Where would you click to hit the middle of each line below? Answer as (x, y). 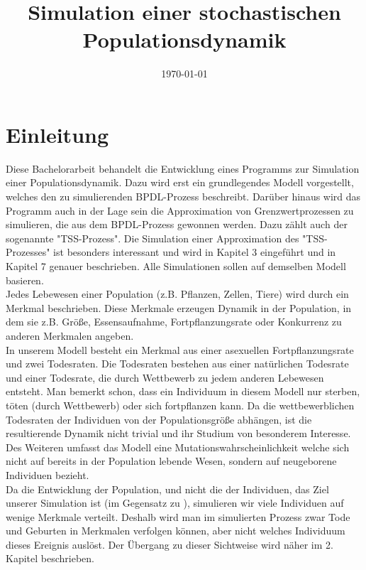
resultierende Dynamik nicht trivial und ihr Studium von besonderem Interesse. (178, 433)
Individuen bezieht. (48, 474)
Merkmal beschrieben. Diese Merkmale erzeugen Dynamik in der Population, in (179, 307)
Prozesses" (28, 252)
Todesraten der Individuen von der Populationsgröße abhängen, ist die (159, 419)
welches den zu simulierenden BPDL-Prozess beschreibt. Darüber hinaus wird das (183, 197)
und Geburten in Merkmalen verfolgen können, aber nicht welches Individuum (176, 531)
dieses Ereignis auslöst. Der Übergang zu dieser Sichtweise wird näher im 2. (170, 544)
